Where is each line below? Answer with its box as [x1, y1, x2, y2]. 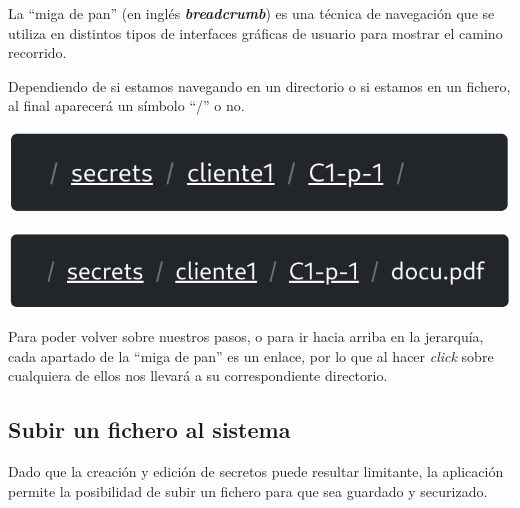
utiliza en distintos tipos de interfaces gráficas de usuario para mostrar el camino [8, 22, 503, 43]
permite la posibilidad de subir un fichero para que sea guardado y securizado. [8, 480, 488, 501]
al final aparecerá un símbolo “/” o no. [8, 95, 245, 116]
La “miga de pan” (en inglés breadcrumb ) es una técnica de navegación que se [8, 3, 495, 23]
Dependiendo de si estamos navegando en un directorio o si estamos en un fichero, [8, 75, 511, 96]
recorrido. [8, 42, 67, 63]
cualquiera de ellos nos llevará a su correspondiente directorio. [8, 365, 388, 386]
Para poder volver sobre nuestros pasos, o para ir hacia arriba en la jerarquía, [8, 326, 484, 347]
